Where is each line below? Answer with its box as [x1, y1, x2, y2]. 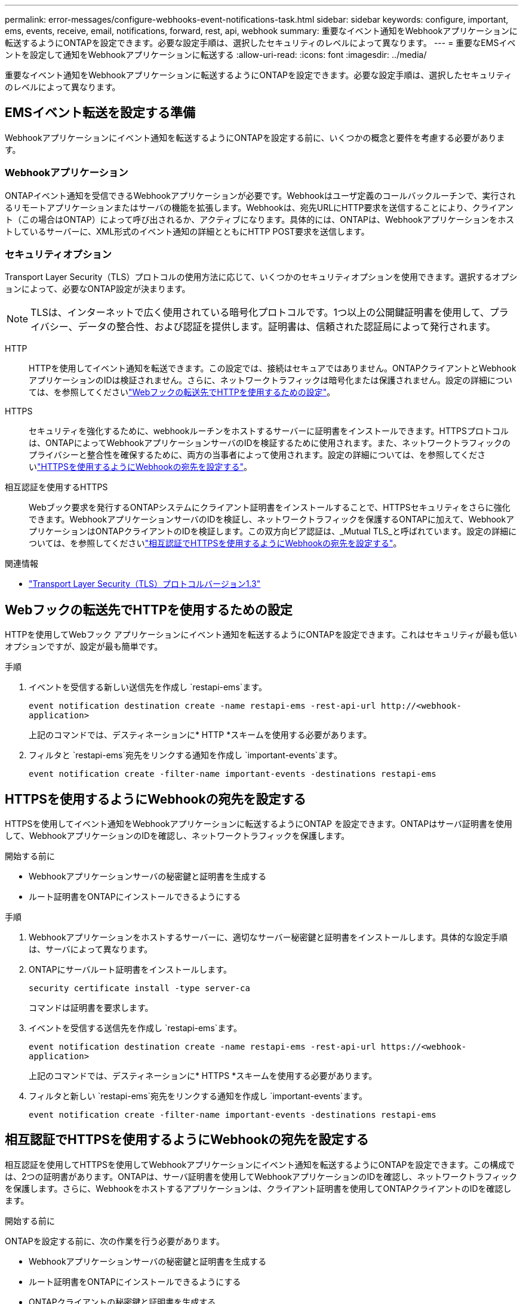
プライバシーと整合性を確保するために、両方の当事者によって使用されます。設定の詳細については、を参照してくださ [29, 450, 486, 460]
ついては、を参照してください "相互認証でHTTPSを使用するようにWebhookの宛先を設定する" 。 [29, 538, 402, 549]
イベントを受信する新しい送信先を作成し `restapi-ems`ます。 [29, 682, 267, 693]
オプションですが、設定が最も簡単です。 [5, 641, 163, 652]
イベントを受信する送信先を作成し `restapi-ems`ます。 [29, 1023, 242, 1034]
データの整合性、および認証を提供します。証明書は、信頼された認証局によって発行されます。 [78, 321, 496, 333]
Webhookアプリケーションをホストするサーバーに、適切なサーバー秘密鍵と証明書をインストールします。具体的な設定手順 [29, 932, 507, 943]
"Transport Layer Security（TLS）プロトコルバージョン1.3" [29, 579, 261, 589]
